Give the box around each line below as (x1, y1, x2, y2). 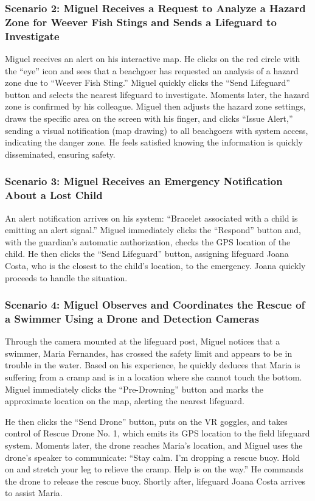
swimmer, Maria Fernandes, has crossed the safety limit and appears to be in (5, 346, 292, 359)
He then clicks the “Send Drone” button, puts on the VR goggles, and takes (5, 415, 288, 427)
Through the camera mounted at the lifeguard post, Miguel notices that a (5, 335, 280, 348)
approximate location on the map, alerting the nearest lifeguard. (5, 394, 244, 407)
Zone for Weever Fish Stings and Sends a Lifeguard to (5, 14, 277, 29)
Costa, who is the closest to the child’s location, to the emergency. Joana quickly (5, 259, 306, 272)
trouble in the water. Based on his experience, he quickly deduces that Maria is (5, 359, 300, 371)
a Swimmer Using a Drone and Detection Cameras (5, 310, 259, 326)
